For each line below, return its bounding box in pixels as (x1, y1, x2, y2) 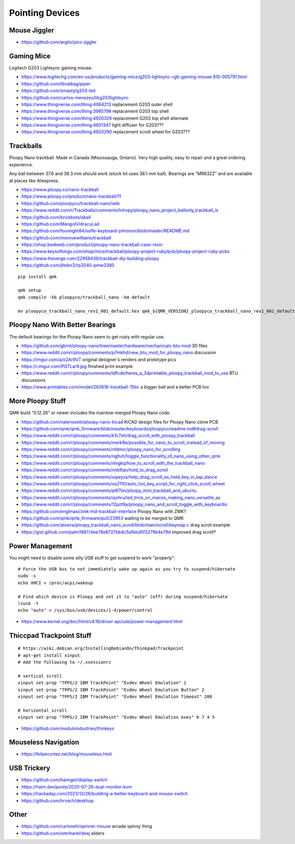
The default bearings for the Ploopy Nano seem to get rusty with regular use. (9, 333, 165, 339)
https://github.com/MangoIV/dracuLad (21, 221, 99, 227)
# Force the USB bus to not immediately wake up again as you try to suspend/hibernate (18, 566, 236, 572)
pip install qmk (18, 273, 57, 279)
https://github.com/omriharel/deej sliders (21, 830, 105, 836)
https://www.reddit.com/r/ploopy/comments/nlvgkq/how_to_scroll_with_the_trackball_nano (21, 460, 205, 466)
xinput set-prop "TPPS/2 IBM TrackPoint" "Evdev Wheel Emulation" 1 (18, 680, 186, 686)
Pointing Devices (9, 7, 80, 18)
